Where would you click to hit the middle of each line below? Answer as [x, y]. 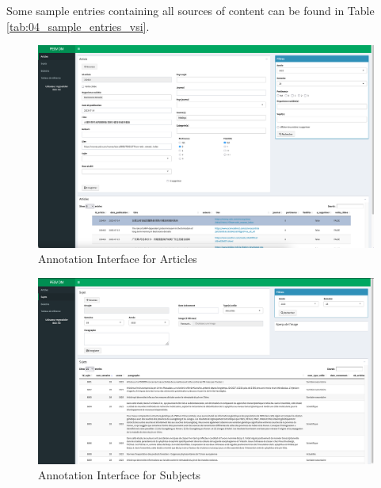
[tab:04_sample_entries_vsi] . [78, 26]
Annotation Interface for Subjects [120, 475]
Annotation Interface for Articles [118, 259]
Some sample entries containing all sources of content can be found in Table [190, 10]
